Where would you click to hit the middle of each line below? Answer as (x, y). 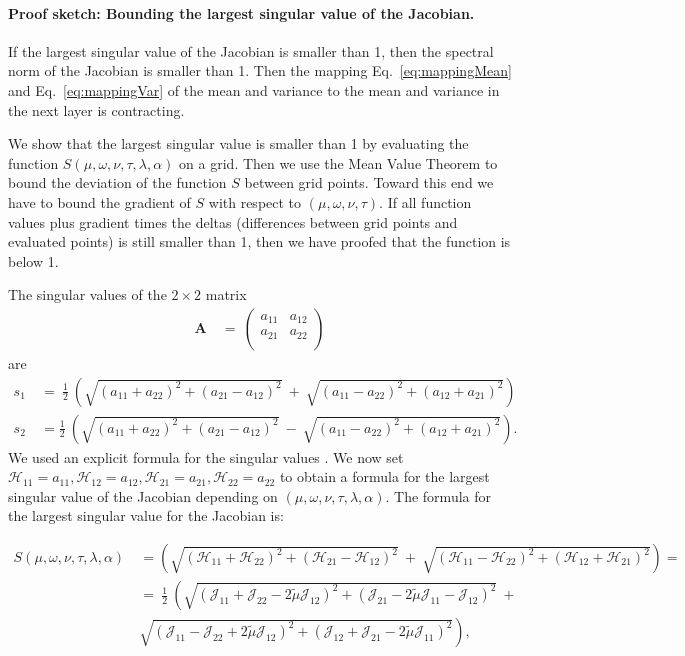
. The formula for (438, 495)
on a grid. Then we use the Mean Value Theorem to (338, 162)
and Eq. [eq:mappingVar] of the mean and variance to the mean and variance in (254, 89)
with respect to (255, 201)
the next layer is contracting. (96, 109)
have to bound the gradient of (99, 201)
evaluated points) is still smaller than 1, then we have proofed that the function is (259, 241)
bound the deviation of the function (117, 182)
